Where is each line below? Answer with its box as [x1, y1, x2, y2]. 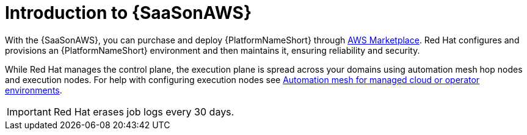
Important [7, 105, 51, 118]
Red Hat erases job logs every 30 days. [53, 105, 234, 118]
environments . [5, 84, 62, 95]
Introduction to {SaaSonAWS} [5, 2, 252, 23]
